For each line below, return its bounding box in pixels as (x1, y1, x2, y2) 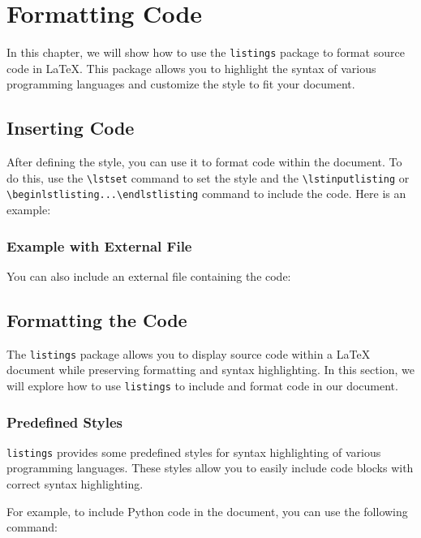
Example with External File (6, 235, 192, 256)
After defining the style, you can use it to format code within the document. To (6, 153, 402, 170)
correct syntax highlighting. (6, 476, 144, 493)
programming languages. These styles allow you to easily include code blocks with (6, 459, 414, 476)
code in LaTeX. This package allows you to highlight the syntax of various (6, 59, 376, 76)
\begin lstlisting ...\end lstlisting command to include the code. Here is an (6, 185, 406, 202)
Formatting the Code (6, 307, 187, 332)
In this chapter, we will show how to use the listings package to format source (6, 44, 405, 61)
